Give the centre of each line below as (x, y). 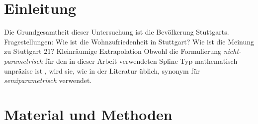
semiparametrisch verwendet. (48, 80)
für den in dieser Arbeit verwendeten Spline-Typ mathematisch (141, 61)
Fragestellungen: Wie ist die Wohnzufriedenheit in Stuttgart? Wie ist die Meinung (129, 41)
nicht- (232, 51)
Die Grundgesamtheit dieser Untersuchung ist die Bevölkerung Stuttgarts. (117, 32)
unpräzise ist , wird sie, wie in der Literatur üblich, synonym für (102, 70)
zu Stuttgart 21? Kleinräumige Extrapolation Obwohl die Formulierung (113, 51)
